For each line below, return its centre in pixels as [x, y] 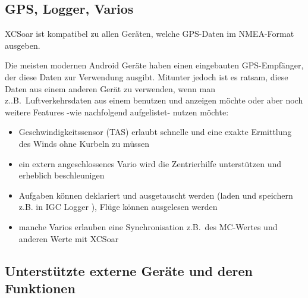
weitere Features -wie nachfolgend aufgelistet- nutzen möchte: [117, 112]
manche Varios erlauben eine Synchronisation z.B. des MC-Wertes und [148, 226]
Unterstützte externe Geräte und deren [129, 270]
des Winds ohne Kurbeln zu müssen [84, 143]
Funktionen [40, 288]
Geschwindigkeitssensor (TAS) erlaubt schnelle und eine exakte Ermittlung [155, 132]
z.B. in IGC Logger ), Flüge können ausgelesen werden [118, 207]
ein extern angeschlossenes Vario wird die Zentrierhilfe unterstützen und [150, 163]
